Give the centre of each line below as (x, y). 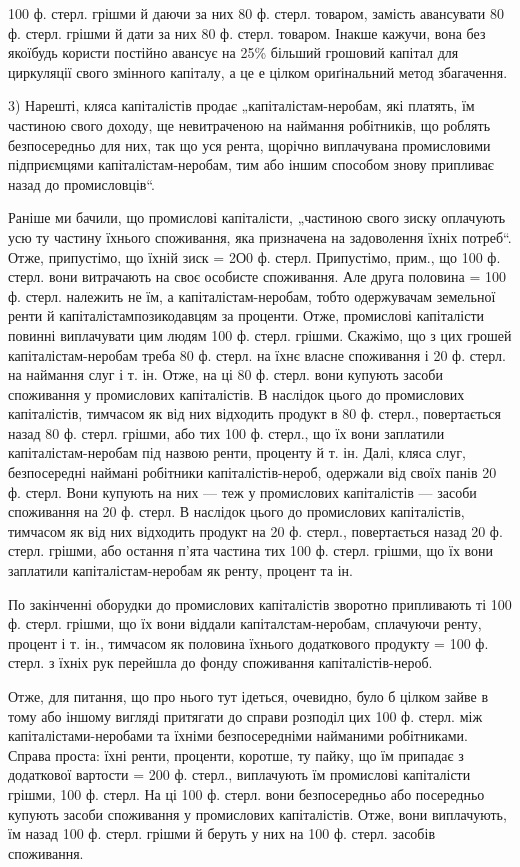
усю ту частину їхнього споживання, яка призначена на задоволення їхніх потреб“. (260, 236)
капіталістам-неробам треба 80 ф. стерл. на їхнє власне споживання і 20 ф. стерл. (257, 354)
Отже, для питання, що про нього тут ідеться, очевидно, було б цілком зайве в (248, 696)
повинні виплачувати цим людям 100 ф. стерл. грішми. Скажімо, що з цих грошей (260, 334)
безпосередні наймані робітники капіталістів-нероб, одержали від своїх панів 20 (252, 472)
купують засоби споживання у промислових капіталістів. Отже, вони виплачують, (257, 813)
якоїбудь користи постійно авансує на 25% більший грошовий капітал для (233, 52)
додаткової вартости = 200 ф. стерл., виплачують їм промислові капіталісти (239, 774)
